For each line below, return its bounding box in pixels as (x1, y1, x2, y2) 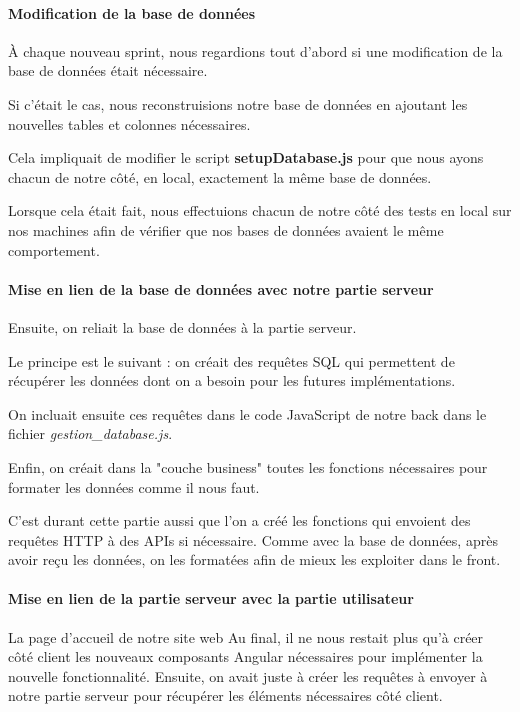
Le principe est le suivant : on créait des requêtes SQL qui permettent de (8, 350, 455, 371)
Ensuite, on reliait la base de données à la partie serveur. (8, 316, 357, 337)
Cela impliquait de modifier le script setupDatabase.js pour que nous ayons (8, 147, 484, 168)
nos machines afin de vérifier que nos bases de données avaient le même (8, 219, 444, 240)
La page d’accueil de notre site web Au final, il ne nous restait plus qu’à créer (8, 626, 484, 647)
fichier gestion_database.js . (8, 423, 173, 444)
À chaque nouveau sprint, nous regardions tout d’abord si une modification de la (8, 40, 503, 61)
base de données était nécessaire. (8, 60, 208, 81)
